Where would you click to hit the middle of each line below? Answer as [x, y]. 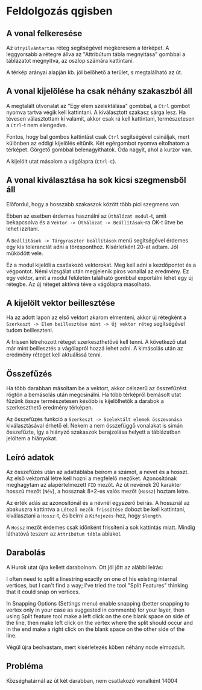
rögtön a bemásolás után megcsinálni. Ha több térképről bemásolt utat [94, 395]
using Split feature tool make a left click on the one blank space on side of [98, 616]
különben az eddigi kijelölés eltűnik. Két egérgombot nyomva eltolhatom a [98, 143]
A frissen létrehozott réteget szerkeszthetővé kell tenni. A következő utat [96, 342]
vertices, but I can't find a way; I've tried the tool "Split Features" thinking [97, 585]
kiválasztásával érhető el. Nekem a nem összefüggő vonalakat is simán [95, 426]
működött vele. [25, 253]
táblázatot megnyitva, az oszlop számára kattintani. [70, 61]
